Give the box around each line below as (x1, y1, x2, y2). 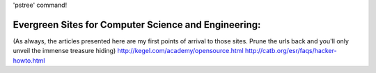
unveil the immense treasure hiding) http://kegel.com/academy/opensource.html (13, 47, 244, 55)
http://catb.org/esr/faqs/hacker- (244, 47, 337, 55)
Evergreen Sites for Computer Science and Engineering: (13, 19, 261, 30)
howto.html (13, 56, 45, 65)
